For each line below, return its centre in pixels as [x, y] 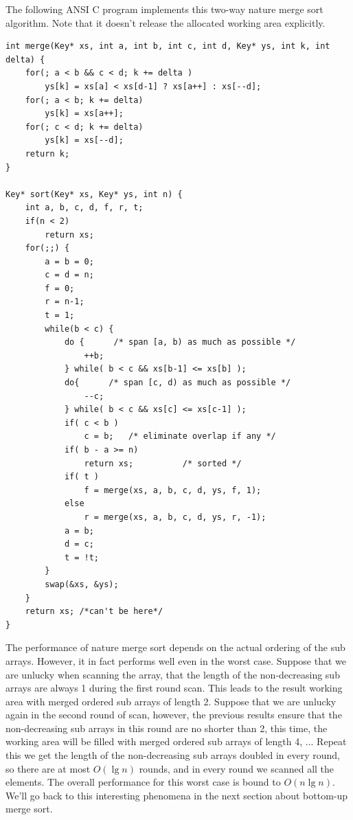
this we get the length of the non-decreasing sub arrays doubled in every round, [173, 755]
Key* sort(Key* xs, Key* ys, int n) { [94, 194]
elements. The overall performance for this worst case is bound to [143, 782]
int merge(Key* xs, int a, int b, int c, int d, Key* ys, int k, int [168, 46]
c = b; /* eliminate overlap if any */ [180, 436]
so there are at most [48, 768]
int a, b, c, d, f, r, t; [84, 208]
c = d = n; [69, 275]
